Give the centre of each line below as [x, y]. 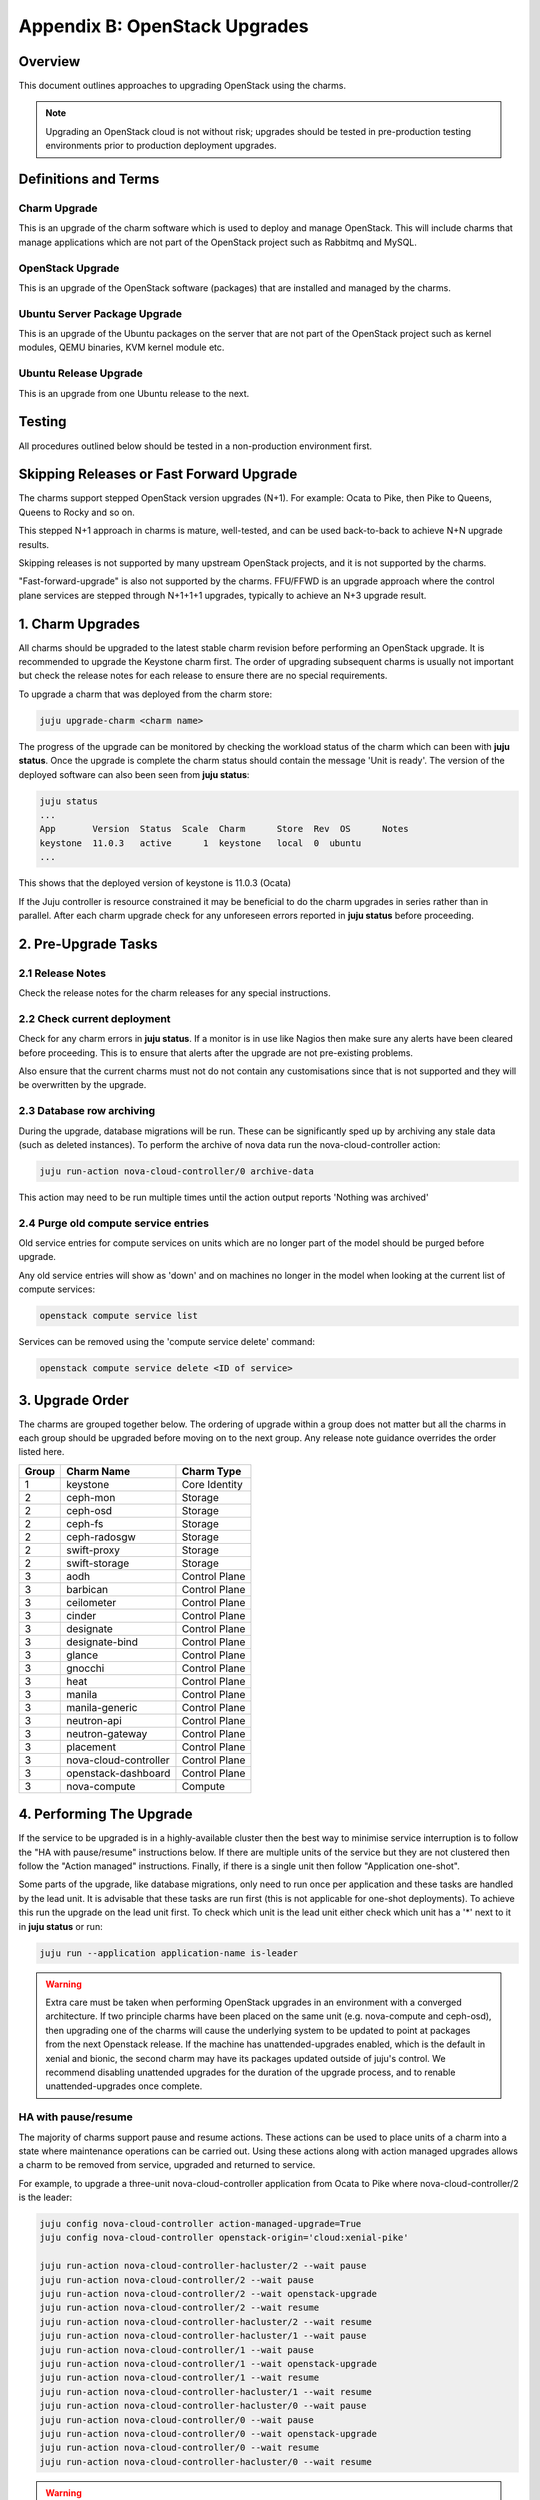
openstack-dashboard [118, 1773]
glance [82, 1655]
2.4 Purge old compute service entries [114, 1223]
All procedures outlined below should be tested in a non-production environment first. [195, 446]
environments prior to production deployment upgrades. [161, 146]
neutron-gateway [107, 1733]
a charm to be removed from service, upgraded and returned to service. [167, 2165]
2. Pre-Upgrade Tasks [88, 943]
